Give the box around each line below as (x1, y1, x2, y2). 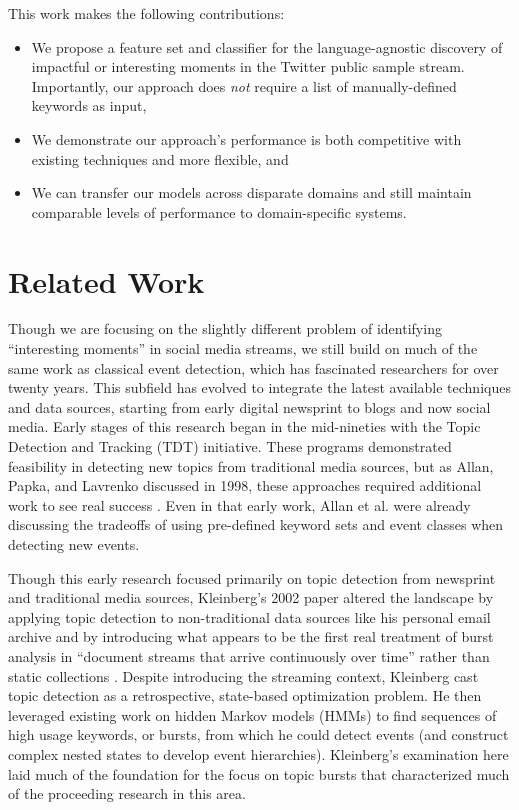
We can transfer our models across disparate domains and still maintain (31, 182, 472, 203)
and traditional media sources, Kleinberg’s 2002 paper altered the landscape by (8, 587, 494, 608)
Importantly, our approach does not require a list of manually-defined (31, 75, 457, 96)
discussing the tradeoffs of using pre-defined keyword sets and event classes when (8, 514, 504, 535)
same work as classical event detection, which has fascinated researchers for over (8, 357, 499, 378)
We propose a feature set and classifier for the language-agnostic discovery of (31, 36, 503, 57)
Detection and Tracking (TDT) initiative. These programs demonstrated (8, 436, 452, 457)
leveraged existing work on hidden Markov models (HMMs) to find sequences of (8, 704, 497, 725)
